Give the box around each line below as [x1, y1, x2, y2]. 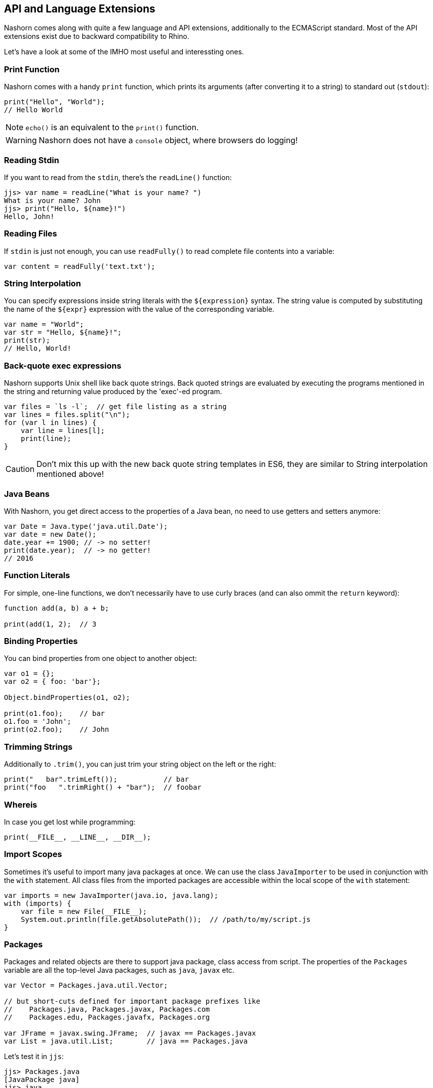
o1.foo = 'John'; [4, 717, 71, 726]
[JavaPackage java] [4, 1076, 80, 1084]
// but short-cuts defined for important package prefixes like [4, 997, 261, 1006]
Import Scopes [4, 849, 62, 860]
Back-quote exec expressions [4, 360, 122, 371]
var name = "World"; [4, 320, 84, 329]
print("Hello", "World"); [4, 98, 105, 106]
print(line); [20, 435, 71, 443]
